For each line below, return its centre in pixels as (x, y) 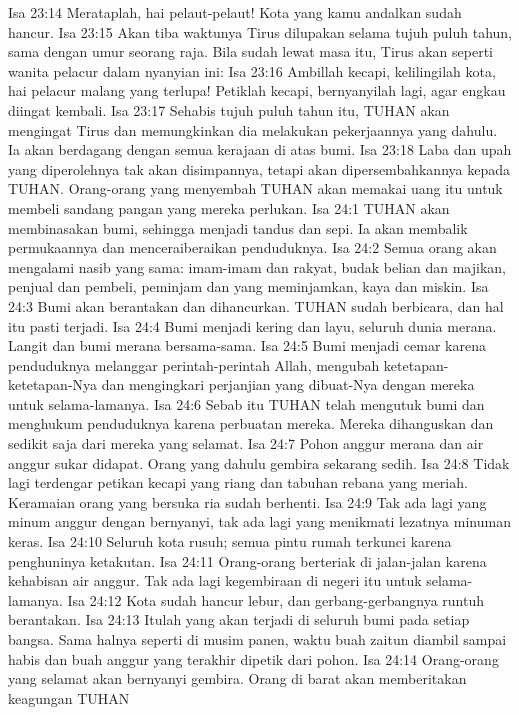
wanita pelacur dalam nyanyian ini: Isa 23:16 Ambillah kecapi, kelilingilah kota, (252, 70)
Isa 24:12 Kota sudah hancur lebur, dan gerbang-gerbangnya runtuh (276, 599)
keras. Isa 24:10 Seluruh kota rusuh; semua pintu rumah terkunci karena (230, 541)
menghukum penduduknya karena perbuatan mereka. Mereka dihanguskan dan (251, 423)
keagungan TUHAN (69, 697)
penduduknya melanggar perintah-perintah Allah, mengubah (194, 364)
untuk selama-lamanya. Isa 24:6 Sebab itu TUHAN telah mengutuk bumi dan (246, 403)
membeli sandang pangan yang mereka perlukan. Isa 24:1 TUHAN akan (229, 207)
